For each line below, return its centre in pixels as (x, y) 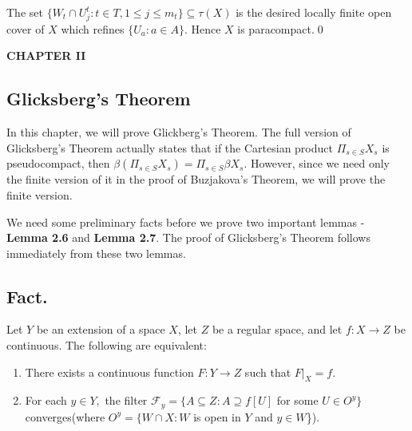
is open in (217, 416)
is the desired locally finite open (314, 12)
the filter (126, 400)
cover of (26, 28)
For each (46, 400)
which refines (93, 28)
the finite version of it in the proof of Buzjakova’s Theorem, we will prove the (196, 179)
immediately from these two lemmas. (96, 253)
